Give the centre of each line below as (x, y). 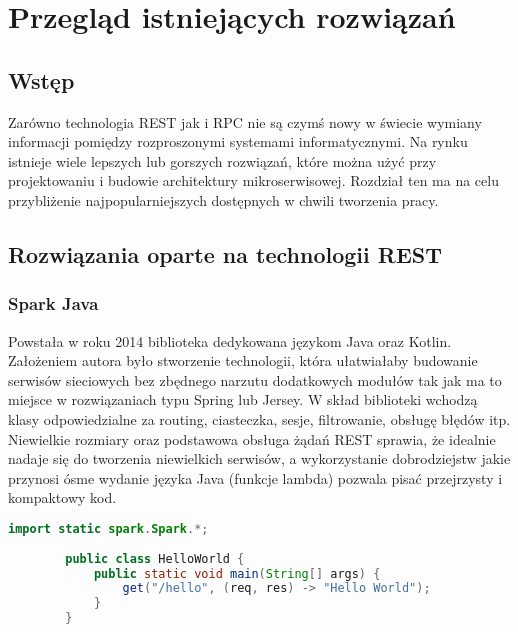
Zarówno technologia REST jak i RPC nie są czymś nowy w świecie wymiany (245, 121)
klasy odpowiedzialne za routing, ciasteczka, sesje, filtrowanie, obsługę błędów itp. (259, 418)
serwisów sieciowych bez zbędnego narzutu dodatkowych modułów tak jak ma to (255, 379)
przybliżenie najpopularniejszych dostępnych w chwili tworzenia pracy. (223, 199)
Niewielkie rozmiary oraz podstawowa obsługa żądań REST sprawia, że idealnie (252, 438)
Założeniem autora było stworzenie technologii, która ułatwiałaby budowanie (243, 360)
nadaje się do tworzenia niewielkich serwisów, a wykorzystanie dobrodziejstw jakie (259, 458)
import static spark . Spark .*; (108, 528)
